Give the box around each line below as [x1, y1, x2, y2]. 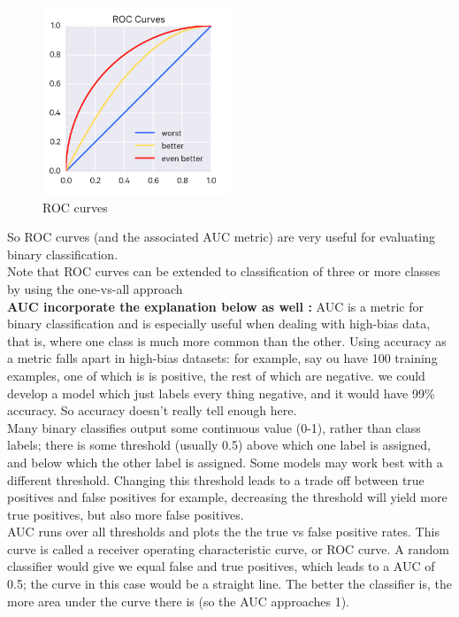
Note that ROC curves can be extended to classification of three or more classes [7, 262, 440, 281]
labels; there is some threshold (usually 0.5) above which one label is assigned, [7, 436, 432, 454]
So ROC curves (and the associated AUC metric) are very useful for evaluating [7, 228, 436, 246]
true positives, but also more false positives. [7, 505, 244, 523]
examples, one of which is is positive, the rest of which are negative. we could [7, 366, 425, 384]
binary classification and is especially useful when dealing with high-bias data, [7, 314, 431, 333]
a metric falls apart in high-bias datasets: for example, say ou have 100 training [7, 349, 438, 367]
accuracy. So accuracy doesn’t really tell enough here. [7, 401, 297, 420]
